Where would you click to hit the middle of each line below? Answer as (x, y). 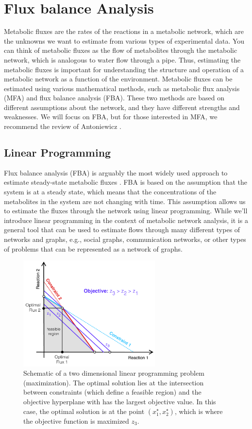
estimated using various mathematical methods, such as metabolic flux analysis (122, 88)
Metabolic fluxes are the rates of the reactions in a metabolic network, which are (124, 31)
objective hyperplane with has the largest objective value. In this (120, 401)
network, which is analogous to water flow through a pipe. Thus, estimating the (122, 59)
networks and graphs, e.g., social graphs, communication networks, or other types (125, 239)
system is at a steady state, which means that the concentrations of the (110, 192)
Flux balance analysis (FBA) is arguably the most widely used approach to (116, 172)
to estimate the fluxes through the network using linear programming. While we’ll (126, 211)
